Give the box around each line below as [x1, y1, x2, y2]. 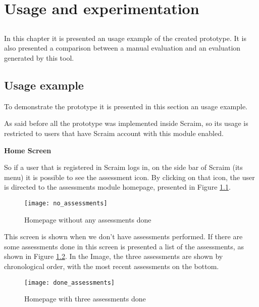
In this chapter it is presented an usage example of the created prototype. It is [4, 32, 247, 43]
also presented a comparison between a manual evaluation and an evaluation [4, 42, 241, 53]
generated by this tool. [4, 52, 74, 63]
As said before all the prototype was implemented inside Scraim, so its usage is [4, 118, 248, 128]
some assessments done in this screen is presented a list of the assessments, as [4, 241, 244, 251]
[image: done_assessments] [24, 279, 115, 286]
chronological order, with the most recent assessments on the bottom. [4, 260, 219, 271]
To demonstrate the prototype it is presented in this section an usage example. [4, 101, 247, 111]
